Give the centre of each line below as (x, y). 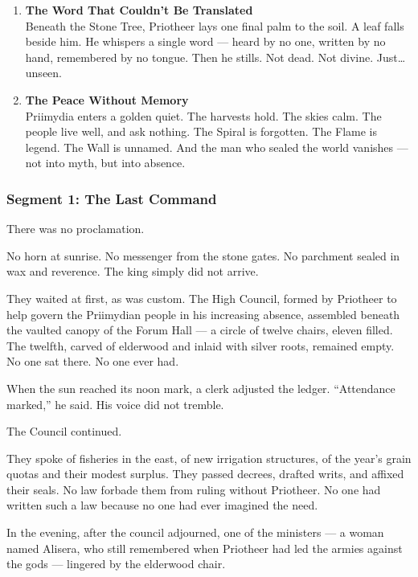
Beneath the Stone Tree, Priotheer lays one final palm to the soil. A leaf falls (215, 25)
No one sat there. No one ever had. (93, 361)
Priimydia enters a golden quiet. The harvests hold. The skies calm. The (203, 115)
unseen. (43, 73)
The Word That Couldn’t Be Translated (139, 10)
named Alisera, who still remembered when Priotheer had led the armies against (205, 548)
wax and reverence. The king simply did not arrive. (133, 271)
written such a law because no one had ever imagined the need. (162, 505)
